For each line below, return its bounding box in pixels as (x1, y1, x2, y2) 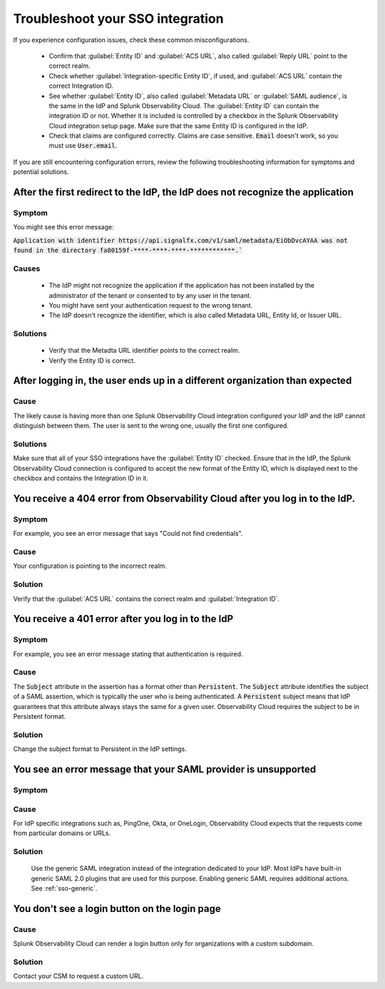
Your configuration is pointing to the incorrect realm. (13, 561, 168, 570)
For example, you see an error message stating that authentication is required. (13, 649, 243, 658)
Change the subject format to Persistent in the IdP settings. (13, 745, 187, 753)
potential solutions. (13, 167, 69, 176)
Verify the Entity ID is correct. (48, 356, 135, 365)
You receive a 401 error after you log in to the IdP (13, 613, 234, 625)
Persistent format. (13, 713, 66, 721)
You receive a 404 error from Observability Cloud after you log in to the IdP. (13, 492, 356, 504)
